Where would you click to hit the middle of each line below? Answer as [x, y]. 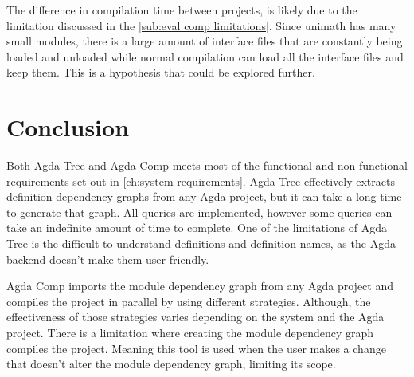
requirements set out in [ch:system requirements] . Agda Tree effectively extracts [201, 181]
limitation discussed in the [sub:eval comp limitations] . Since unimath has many [201, 25]
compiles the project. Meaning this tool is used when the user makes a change [196, 348]
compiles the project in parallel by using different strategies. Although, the [189, 301]
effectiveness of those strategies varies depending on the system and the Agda [195, 317]
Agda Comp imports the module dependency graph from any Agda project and [200, 286]
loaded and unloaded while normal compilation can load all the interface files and [205, 56]
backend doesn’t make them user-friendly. [108, 259]
